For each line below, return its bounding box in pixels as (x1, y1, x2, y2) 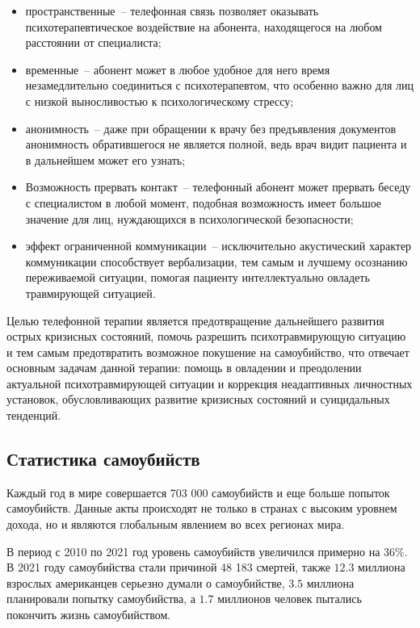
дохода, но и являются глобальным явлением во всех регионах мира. (6, 516, 345, 533)
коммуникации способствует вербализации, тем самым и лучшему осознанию (25, 253, 408, 270)
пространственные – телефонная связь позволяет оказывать (25, 2, 319, 19)
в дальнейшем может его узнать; (25, 151, 186, 168)
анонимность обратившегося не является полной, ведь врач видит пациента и (25, 136, 407, 153)
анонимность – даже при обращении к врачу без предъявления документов (25, 119, 397, 136)
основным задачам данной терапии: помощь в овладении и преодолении (6, 359, 362, 376)
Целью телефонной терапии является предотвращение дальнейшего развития (6, 312, 384, 329)
